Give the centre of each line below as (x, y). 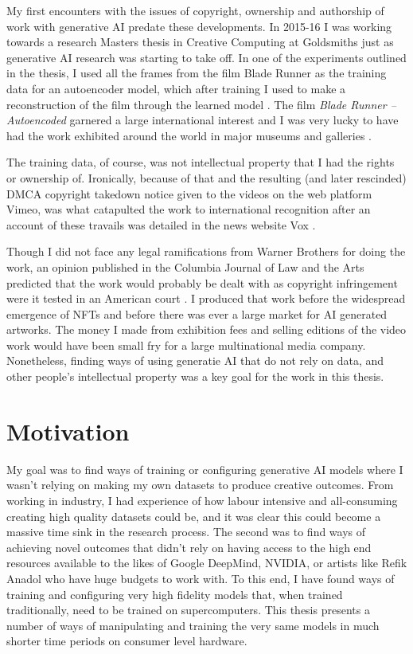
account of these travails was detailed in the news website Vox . (161, 224)
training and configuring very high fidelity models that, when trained (175, 594)
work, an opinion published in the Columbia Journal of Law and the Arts (185, 266)
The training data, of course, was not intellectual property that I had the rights (201, 162)
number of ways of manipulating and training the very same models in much (193, 625)
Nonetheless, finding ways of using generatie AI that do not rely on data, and (195, 360)
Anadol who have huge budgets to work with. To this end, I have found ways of (201, 578)
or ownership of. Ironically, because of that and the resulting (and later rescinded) (206, 177)
